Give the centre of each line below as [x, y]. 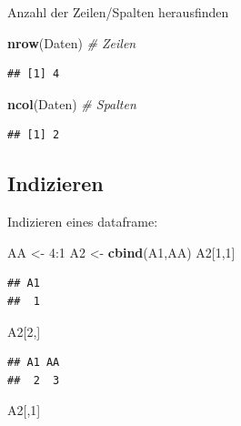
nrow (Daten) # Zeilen [72, 42]
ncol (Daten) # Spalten [72, 103]
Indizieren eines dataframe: [83, 222]
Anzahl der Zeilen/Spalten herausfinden [118, 12]
